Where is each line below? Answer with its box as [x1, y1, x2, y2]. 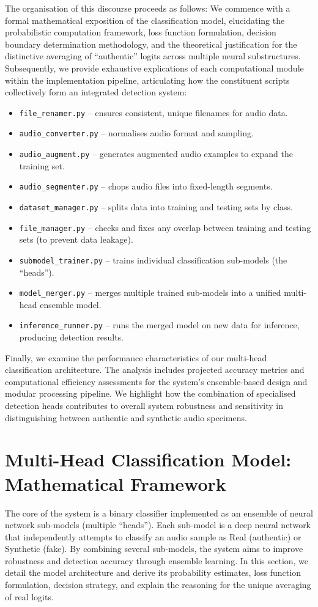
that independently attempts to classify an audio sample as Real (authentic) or [5, 530, 301, 543]
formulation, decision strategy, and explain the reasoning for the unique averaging [5, 578, 311, 591]
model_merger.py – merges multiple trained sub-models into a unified [19, 286, 281, 299]
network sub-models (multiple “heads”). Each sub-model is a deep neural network [5, 518, 311, 531]
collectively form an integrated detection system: [5, 86, 187, 98]
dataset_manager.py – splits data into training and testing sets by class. [19, 200, 293, 213]
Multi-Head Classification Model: [5, 447, 292, 472]
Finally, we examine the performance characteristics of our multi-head [5, 351, 267, 364]
